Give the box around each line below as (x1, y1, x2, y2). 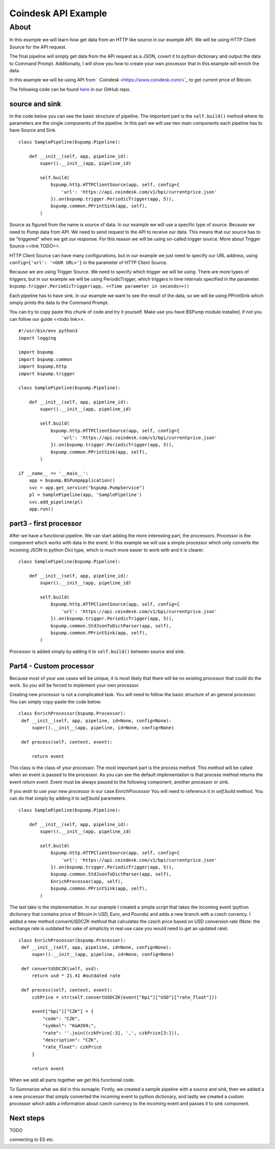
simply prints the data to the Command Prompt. (9, 299, 109, 306)
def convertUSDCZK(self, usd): (21, 966, 99, 972)
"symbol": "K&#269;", (42, 1023, 97, 1029)
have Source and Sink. (9, 127, 57, 133)
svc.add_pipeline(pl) (29, 499, 84, 505)
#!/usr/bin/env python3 (18, 328, 78, 334)
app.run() (29, 506, 53, 512)
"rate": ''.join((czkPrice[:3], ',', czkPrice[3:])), (42, 1030, 180, 1036)
